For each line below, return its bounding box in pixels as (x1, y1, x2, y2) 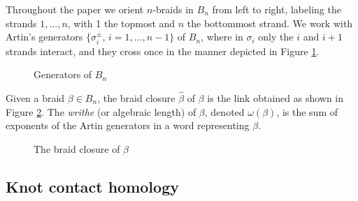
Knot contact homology (6, 175, 179, 197)
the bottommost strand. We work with (187, 15, 353, 30)
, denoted (204, 104, 245, 119)
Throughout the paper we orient (6, 2, 144, 16)
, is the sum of (276, 104, 338, 119)
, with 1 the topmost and (67, 15, 176, 30)
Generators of (34, 67, 92, 82)
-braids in (152, 2, 194, 16)
